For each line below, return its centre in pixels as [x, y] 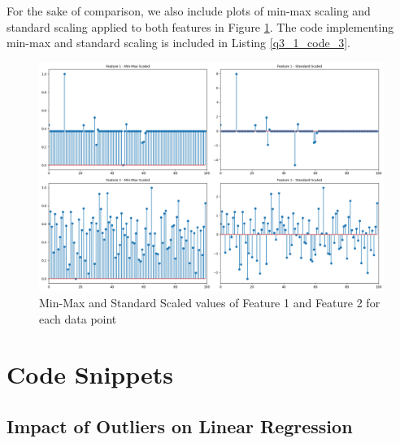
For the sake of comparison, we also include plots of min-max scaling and [189, 11]
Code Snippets [90, 374]
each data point [78, 318]
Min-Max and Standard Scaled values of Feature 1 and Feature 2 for [210, 302]
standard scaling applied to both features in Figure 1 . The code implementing [200, 26]
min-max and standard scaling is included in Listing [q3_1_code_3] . [178, 43]
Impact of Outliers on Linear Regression [180, 426]
